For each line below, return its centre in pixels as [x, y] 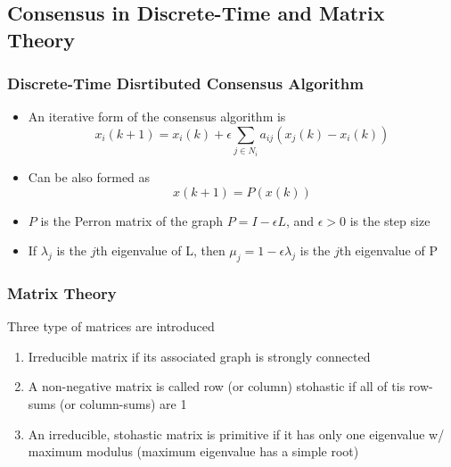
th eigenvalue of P [388, 250]
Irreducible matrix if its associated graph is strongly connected [199, 356]
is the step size [390, 220]
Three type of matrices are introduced [111, 326]
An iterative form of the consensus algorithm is [157, 117]
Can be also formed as [89, 176]
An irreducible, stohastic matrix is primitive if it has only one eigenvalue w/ [236, 434]
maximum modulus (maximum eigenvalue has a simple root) [193, 451]
